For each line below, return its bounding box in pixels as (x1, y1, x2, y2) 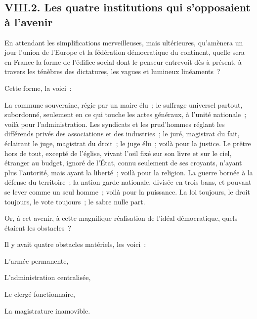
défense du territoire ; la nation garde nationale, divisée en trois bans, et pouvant (4, 177, 252, 187)
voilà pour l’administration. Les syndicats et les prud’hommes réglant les (4, 119, 225, 129)
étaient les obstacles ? (4, 222, 71, 233)
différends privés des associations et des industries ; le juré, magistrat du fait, (4, 128, 240, 139)
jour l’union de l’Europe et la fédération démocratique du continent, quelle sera (4, 47, 245, 57)
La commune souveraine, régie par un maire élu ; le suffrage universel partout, (4, 99, 243, 110)
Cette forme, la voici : (4, 82, 72, 93)
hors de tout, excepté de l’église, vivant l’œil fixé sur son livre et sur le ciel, (4, 148, 232, 158)
